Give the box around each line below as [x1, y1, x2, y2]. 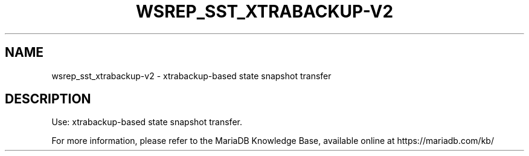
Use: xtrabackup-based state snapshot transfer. [51, 117, 242, 128]
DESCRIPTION [5, 91, 91, 107]
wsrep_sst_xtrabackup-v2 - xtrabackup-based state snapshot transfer [51, 70, 332, 81]
